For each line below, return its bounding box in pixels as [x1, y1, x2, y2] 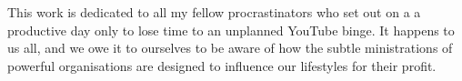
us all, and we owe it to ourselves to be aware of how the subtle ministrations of [7, 38, 453, 57]
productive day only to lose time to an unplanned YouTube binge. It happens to [7, 20, 455, 39]
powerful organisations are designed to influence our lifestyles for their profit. [7, 56, 437, 75]
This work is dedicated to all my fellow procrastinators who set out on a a [7, 3, 421, 21]
